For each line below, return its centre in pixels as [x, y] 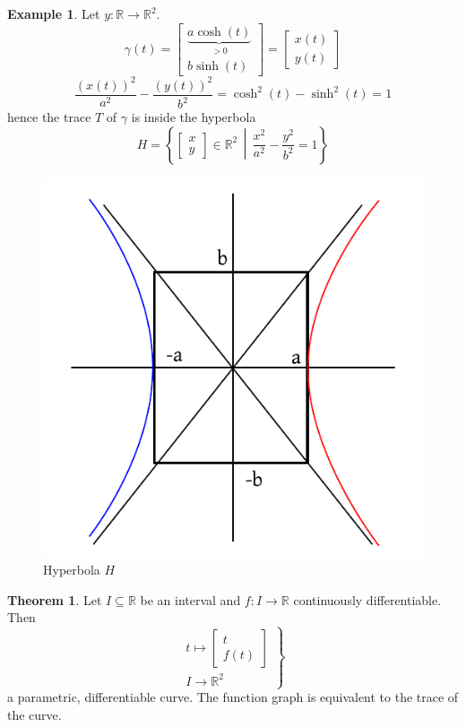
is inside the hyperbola [194, 117]
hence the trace [49, 117]
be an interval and [190, 599]
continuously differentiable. [367, 599]
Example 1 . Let [54, 13]
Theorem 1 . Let [55, 599]
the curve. [35, 714]
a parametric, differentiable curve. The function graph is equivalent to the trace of [233, 697]
